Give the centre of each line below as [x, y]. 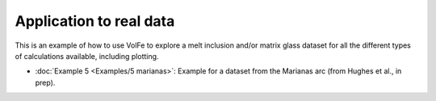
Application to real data [95, 21]
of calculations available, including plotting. [87, 56]
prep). [45, 82]
